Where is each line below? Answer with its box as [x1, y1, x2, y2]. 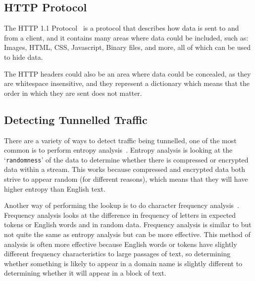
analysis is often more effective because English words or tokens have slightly [4, 239, 237, 249]
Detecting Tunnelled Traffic [4, 112, 148, 127]
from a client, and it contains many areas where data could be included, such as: [4, 32, 249, 42]
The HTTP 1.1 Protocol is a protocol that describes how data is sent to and [4, 23, 239, 33]
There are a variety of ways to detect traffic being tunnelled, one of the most [4, 135, 237, 145]
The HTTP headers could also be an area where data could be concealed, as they [4, 68, 251, 79]
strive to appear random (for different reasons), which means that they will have [4, 174, 248, 184]
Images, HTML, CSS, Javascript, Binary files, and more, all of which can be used [4, 42, 251, 52]
